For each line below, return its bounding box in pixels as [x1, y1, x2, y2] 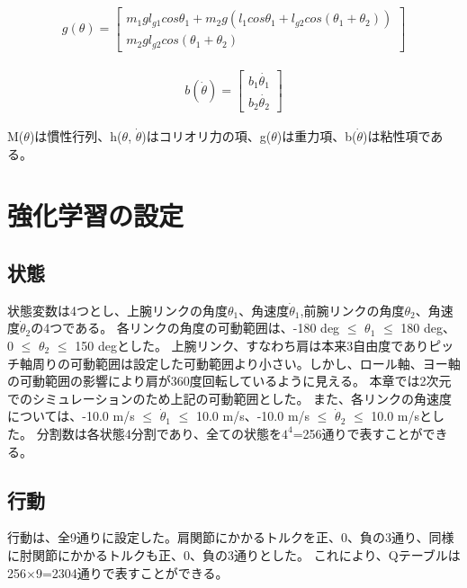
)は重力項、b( [276, 127, 357, 145]
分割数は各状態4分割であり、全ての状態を [36, 423, 282, 442]
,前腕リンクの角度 [300, 300, 405, 319]
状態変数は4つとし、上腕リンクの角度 [7, 300, 228, 319]
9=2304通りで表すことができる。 [35, 563, 229, 582]
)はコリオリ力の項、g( [141, 127, 272, 145]
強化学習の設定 [7, 197, 184, 234]
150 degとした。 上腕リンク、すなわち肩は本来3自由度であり [75, 335, 429, 354]
